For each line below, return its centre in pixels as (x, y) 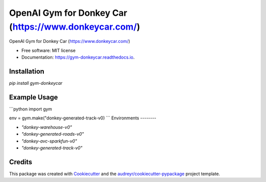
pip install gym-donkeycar (36, 83)
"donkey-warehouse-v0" (47, 127)
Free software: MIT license (49, 50)
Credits (21, 162)
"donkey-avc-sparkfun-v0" (49, 141)
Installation (27, 71)
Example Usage (33, 97)
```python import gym (31, 109)
